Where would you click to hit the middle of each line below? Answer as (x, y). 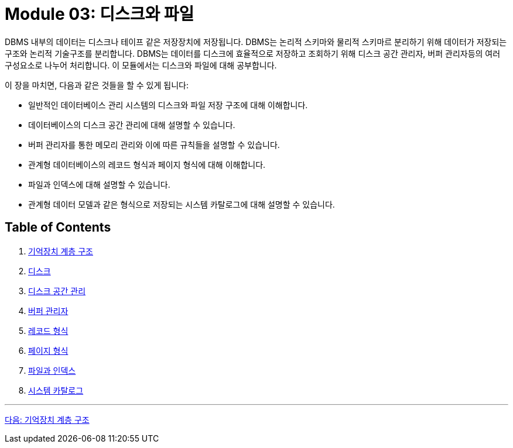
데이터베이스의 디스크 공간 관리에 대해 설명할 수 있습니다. (132, 125)
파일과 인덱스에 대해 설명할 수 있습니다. (99, 184)
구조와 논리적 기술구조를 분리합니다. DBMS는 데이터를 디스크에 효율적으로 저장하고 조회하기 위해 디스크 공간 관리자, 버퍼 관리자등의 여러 (253, 53)
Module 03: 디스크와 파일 (100, 14)
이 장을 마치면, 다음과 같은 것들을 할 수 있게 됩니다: (97, 85)
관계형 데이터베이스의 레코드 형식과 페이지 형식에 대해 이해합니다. (147, 164)
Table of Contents (58, 228)
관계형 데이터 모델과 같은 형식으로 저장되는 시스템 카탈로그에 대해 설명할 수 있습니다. (182, 204)
